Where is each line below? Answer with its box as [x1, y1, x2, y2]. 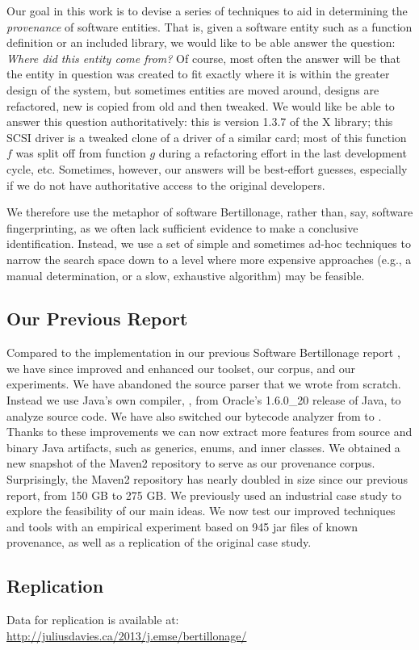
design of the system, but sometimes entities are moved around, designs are [6, 81, 379, 98]
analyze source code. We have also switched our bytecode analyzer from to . [6, 407, 382, 424]
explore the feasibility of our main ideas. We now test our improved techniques [6, 502, 396, 519]
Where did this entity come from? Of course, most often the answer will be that [6, 49, 401, 66]
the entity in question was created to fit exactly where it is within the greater [6, 65, 390, 82]
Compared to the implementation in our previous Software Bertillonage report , [6, 344, 400, 361]
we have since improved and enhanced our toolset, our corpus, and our [6, 359, 356, 376]
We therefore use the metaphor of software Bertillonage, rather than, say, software [6, 203, 413, 220]
